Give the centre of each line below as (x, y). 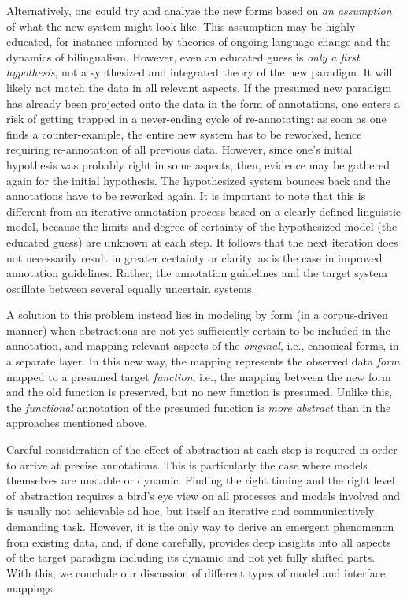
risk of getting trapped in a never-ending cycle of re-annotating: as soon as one (196, 119)
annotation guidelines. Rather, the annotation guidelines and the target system (197, 273)
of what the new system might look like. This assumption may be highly (181, 26)
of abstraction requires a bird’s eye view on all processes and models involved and (203, 495)
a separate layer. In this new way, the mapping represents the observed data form (203, 361)
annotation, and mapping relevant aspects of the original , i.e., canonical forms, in (203, 345)
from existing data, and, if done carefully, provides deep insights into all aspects (199, 542)
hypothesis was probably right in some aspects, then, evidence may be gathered (198, 164)
